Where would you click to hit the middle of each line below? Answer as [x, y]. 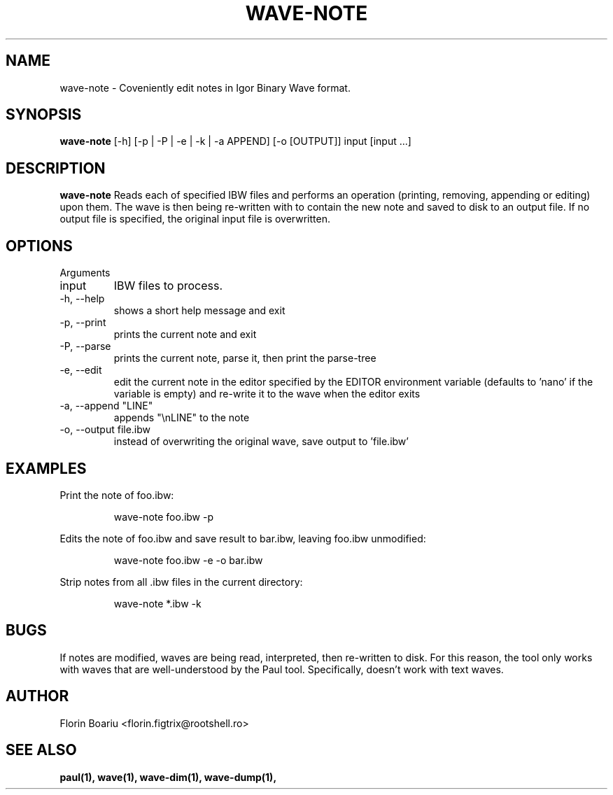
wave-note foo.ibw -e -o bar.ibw [188, 560]
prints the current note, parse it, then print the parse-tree [245, 358]
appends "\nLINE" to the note [182, 418]
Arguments [85, 273]
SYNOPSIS [44, 115]
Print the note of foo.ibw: [117, 495]
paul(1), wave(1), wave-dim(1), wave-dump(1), [168, 777]
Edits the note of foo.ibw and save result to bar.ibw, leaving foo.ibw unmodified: [243, 538]
